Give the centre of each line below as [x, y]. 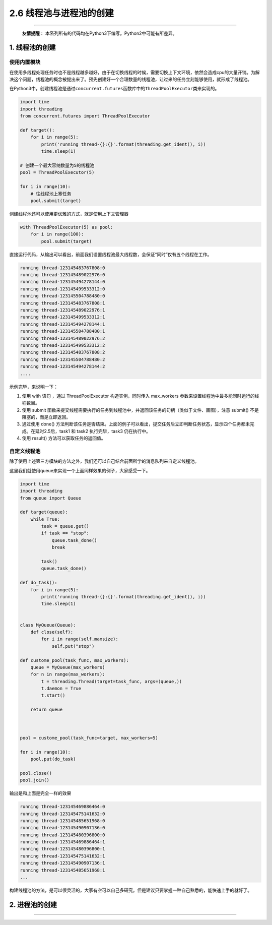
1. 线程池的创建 [32, 48]
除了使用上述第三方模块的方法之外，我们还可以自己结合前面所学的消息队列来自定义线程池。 [104, 461]
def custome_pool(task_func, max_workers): [75, 660]
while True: [45, 519]
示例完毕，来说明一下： [33, 387]
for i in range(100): [57, 234]
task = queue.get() [65, 526]
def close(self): [52, 632]
